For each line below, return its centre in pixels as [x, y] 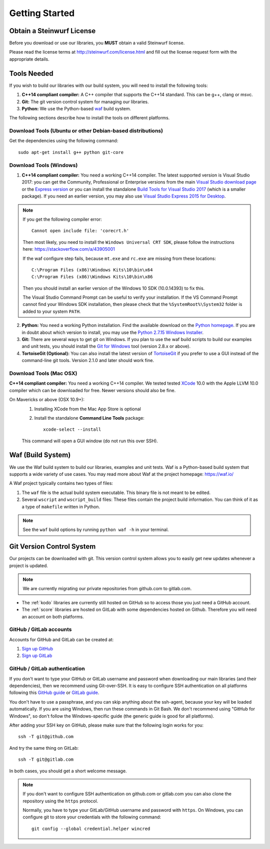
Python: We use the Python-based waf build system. [76, 108]
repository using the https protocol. [60, 801]
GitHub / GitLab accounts [40, 629]
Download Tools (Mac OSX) [43, 373]
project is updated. [29, 565]
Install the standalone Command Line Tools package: [89, 418]
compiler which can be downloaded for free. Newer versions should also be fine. [92, 390]
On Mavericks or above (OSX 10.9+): [47, 400]
